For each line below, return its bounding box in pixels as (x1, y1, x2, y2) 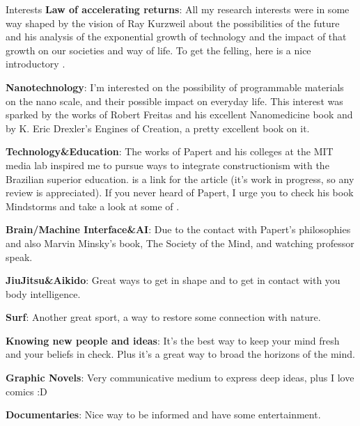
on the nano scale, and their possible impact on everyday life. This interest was (6, 93, 343, 108)
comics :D (6, 384, 47, 398)
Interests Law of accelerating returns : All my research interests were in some (6, 2, 350, 16)
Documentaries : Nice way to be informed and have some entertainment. (6, 407, 321, 422)
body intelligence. (6, 286, 81, 301)
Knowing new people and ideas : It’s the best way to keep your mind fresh (6, 333, 340, 347)
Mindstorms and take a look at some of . (6, 198, 180, 213)
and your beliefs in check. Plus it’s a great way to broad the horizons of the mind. (6, 347, 355, 361)
